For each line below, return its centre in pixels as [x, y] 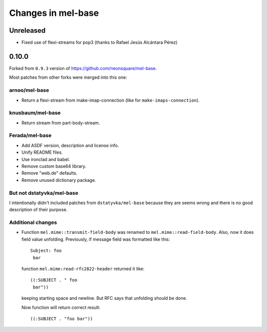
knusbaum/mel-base [35, 113]
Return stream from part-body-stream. [61, 123]
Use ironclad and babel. [46, 159]
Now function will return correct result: [61, 307]
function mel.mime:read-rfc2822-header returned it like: [83, 269]
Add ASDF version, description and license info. [70, 145]
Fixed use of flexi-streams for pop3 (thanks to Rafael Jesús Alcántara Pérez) [99, 43]
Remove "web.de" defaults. [49, 173]
